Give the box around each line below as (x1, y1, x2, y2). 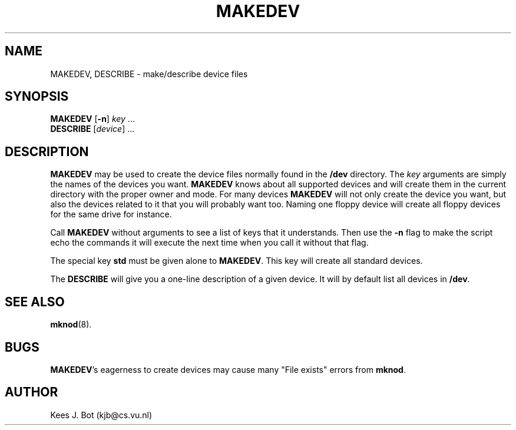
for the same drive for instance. (50, 209, 172, 220)
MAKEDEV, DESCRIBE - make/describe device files (50, 68, 248, 79)
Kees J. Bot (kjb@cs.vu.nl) (50, 409, 153, 420)
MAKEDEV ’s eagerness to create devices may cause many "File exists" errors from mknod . (50, 364, 406, 375)
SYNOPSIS (5, 89, 69, 104)
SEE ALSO (5, 294, 65, 309)
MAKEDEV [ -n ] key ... (50, 114, 135, 124)
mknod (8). (50, 319, 92, 330)
